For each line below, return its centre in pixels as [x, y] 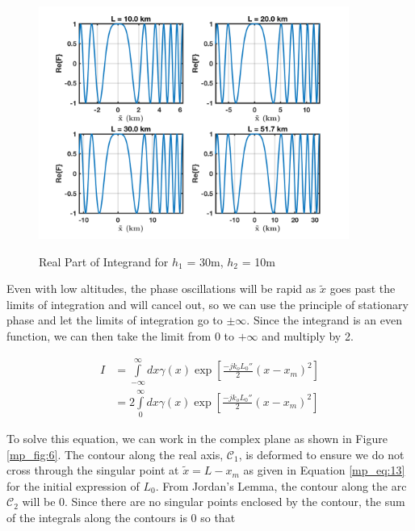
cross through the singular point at [93, 470]
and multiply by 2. [308, 335]
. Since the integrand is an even [324, 320]
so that [218, 517]
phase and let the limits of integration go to [115, 320]
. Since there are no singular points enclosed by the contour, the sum [235, 502]
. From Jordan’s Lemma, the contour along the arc [281, 485]
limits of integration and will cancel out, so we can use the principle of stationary [207, 304]
